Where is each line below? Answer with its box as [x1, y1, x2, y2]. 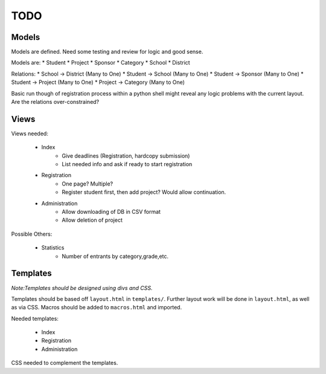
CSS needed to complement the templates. [11, 359, 118, 367]
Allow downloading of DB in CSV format [62, 208, 161, 216]
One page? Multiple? [62, 180, 113, 187]
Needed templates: [11, 315, 59, 322]
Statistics [41, 244, 65, 251]
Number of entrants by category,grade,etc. [62, 253, 169, 260]
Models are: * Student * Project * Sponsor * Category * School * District [11, 59, 190, 66]
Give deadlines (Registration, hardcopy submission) [62, 152, 190, 160]
